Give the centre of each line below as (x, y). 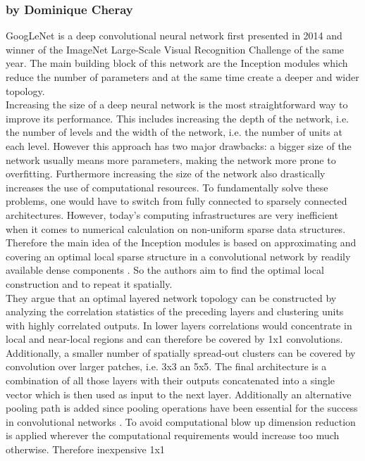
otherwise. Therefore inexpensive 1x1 (85, 449)
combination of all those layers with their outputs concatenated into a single (171, 380)
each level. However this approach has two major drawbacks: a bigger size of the (179, 145)
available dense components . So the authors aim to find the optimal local (165, 270)
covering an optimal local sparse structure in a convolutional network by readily (178, 256)
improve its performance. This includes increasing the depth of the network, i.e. (178, 118)
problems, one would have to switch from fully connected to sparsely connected (177, 201)
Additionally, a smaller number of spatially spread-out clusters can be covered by (181, 352)
